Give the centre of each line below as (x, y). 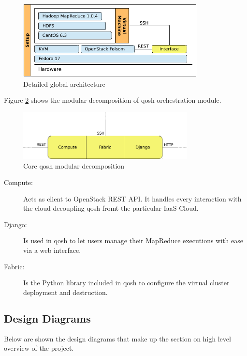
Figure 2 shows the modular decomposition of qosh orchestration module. (113, 100)
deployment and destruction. (65, 292)
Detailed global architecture (64, 84)
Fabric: (14, 266)
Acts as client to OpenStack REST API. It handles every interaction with (132, 198)
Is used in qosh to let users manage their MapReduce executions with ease (133, 240)
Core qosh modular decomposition (74, 166)
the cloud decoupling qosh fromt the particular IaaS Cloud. (111, 208)
